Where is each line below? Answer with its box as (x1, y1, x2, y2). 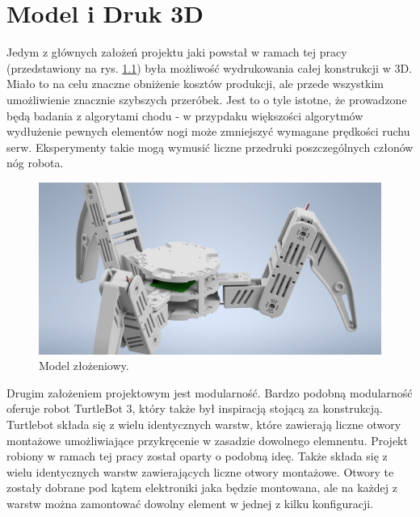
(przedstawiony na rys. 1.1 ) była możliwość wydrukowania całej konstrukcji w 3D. (6, 59, 413, 76)
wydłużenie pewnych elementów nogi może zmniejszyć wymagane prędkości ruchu (6, 123, 410, 140)
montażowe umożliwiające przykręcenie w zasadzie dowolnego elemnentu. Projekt (6, 431, 408, 448)
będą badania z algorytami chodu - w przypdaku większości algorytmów (6, 107, 363, 124)
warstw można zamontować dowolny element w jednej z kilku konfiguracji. (6, 495, 373, 512)
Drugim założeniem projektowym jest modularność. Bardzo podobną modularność (6, 384, 413, 401)
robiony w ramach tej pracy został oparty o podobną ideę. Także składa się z (6, 448, 388, 464)
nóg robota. (6, 154, 64, 171)
